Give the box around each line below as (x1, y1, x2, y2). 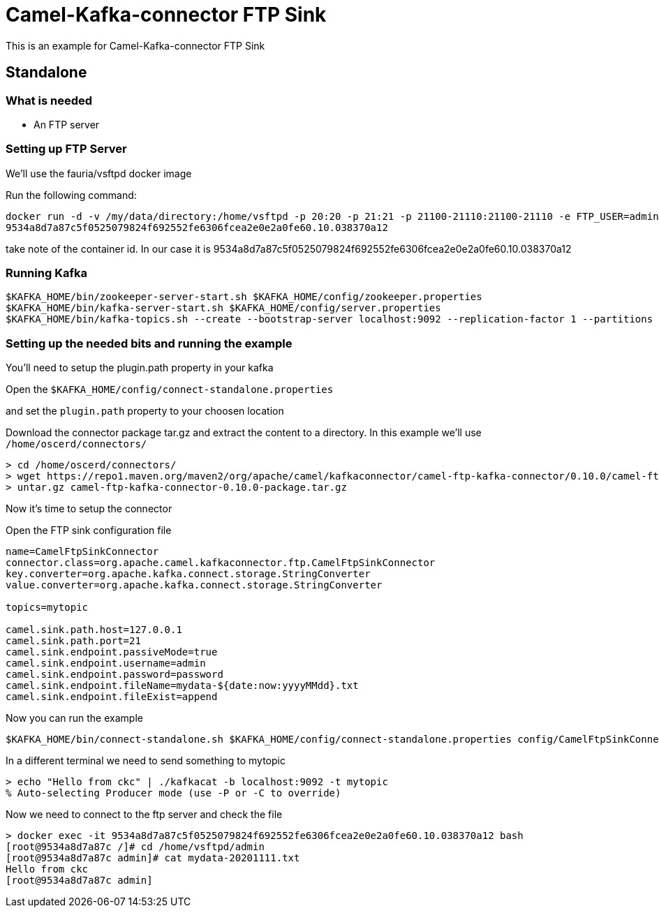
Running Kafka (6, 266, 87, 281)
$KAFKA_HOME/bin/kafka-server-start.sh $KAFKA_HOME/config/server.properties (6, 302, 441, 314)
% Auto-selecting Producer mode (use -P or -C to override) (6, 787, 341, 799)
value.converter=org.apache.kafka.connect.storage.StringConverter (6, 579, 383, 591)
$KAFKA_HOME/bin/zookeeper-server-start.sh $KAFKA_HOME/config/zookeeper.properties (6, 291, 482, 303)
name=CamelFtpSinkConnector (6, 546, 159, 558)
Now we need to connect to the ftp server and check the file (6, 808, 283, 821)
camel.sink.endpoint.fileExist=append (6, 691, 218, 703)
